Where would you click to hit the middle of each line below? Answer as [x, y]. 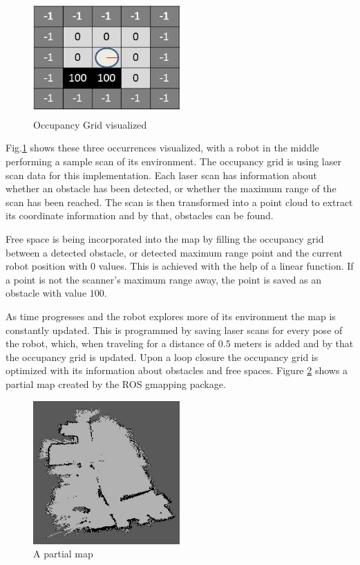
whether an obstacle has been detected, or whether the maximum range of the [171, 188]
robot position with [47, 266]
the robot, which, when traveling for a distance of [111, 343]
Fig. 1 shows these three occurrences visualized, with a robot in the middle [162, 148]
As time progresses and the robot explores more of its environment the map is [171, 316]
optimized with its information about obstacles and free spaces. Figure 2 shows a [177, 370]
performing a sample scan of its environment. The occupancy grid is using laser [173, 161]
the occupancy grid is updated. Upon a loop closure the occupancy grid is [162, 356]
